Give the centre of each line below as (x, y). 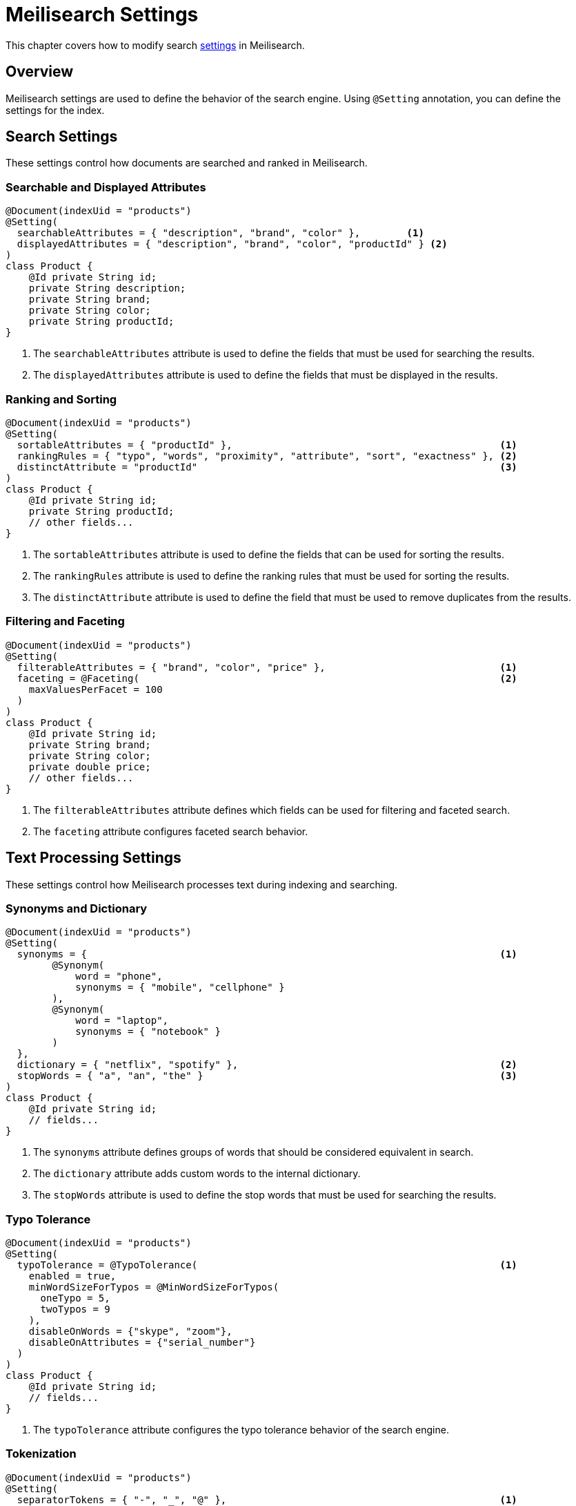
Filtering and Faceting (65, 621)
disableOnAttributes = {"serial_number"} (142, 1343)
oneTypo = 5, (75, 1298)
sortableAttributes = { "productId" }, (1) (267, 445)
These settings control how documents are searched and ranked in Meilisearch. (187, 163)
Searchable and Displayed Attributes (106, 187)
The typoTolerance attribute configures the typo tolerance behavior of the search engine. (241, 1430)
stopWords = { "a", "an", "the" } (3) (267, 1076)
